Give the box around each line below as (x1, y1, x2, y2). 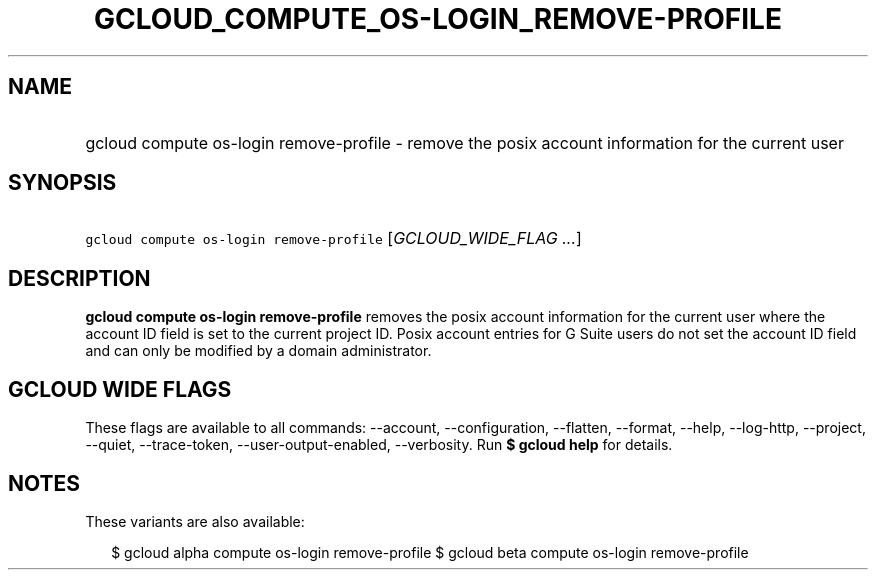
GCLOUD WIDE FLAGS (8, 376, 232, 402)
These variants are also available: (85, 512, 305, 530)
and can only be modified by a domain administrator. (85, 342, 432, 360)
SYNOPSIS (8, 170, 117, 196)
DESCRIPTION (8, 265, 151, 291)
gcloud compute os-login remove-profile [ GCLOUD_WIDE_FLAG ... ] (85, 228, 582, 249)
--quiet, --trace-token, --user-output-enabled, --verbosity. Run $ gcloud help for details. (85, 436, 673, 454)
